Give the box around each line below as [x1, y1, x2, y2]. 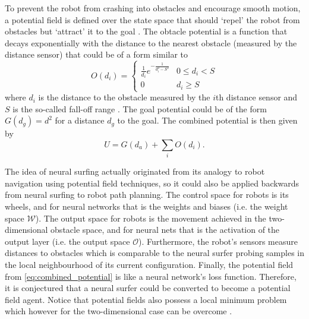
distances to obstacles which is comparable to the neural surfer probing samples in [5, 247, 305, 259]
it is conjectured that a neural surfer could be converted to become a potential [5, 282, 291, 294]
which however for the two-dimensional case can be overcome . [5, 305, 232, 317]
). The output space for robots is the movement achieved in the [35, 211, 266, 224]
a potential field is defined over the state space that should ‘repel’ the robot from [5, 13, 300, 26]
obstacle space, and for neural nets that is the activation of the [51, 223, 280, 236]
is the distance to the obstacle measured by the [38, 91, 210, 103]
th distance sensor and [215, 91, 298, 103]
